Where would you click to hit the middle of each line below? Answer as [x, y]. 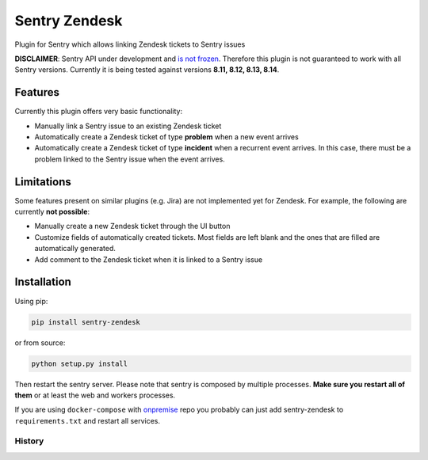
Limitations [43, 182]
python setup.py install [80, 363]
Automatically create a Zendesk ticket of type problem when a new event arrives [166, 137]
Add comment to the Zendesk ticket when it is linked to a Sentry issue [149, 259]
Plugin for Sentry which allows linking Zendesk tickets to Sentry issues [130, 44]
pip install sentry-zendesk [86, 322]
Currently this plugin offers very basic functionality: [98, 112]
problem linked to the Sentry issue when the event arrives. [130, 159]
